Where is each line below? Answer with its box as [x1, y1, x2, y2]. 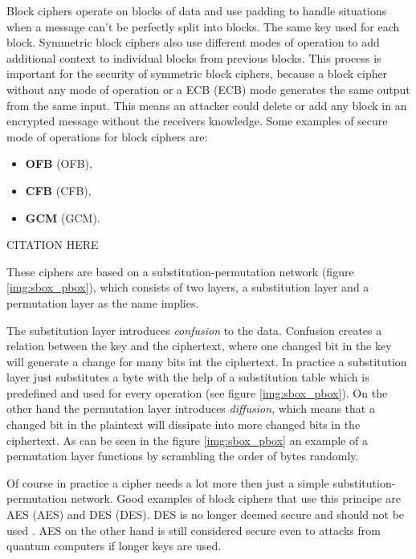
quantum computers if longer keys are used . [6, 537, 222, 554]
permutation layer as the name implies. [6, 294, 199, 311]
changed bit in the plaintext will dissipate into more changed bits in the [6, 416, 361, 433]
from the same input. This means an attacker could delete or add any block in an [6, 96, 407, 113]
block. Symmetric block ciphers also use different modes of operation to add [6, 34, 380, 51]
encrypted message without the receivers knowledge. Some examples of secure [6, 112, 388, 129]
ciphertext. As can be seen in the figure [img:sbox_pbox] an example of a [6, 431, 368, 448]
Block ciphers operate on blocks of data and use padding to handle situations [6, 2, 387, 18]
